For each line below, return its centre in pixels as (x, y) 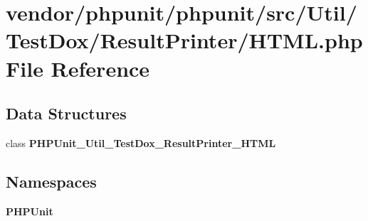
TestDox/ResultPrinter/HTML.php (184, 40)
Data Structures (66, 113)
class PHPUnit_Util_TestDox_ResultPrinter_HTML (141, 142)
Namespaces (51, 181)
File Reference (78, 68)
